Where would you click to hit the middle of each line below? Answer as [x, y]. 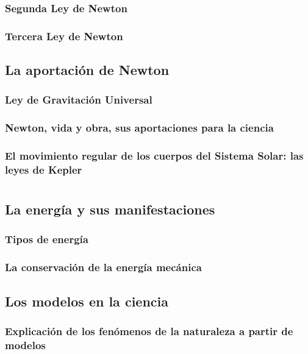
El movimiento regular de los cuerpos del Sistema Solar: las [154, 156]
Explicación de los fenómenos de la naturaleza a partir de [149, 331]
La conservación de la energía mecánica [103, 267]
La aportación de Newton [87, 70]
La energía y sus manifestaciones [110, 209]
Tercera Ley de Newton [64, 36]
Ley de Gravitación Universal [79, 100]
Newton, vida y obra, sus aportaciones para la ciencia [139, 128]
